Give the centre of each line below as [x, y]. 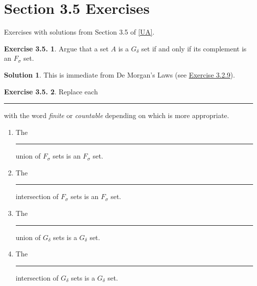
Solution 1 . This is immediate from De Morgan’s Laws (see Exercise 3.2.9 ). [120, 74]
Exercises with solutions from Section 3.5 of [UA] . [79, 32]
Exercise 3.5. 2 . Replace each [51, 91]
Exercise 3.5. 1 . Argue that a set [56, 48]
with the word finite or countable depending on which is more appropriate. [117, 115]
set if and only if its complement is [194, 48]
